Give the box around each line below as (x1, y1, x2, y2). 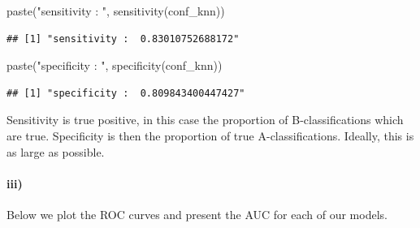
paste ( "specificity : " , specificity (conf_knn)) (6, 57, 223, 74)
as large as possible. (6, 143, 105, 160)
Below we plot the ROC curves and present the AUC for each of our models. (6, 205, 388, 222)
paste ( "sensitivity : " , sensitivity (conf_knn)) (6, 2, 225, 19)
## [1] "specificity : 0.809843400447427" (6, 87, 245, 99)
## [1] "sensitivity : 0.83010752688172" (6, 32, 240, 45)
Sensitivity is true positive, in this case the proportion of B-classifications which (6, 111, 404, 128)
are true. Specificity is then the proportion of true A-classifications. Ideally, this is (6, 127, 414, 144)
